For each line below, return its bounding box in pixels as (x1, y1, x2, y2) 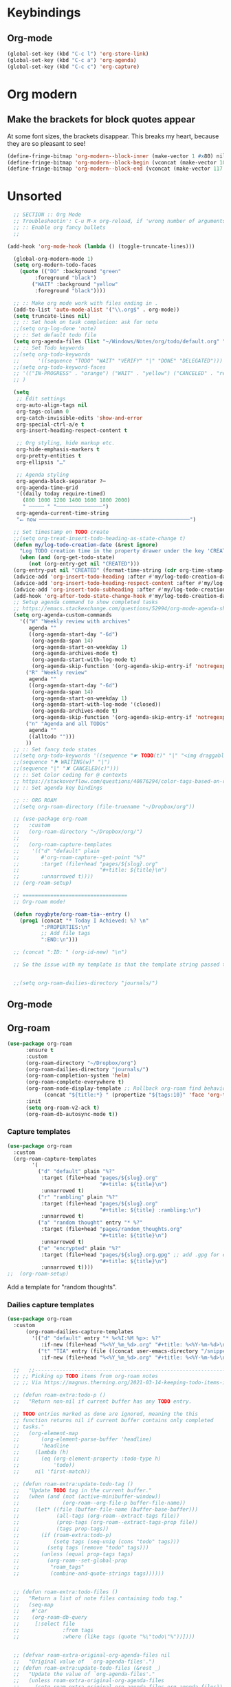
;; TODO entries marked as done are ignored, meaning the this (13, 1410, 198, 1417)
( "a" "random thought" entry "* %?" (37, 1219, 143, 1226)
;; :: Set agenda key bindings (13, 784, 103, 791)
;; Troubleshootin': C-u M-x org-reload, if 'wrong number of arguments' (13, 218, 229, 225)
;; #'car (13, 1608, 48, 1615)
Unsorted (7, 189, 63, 204)
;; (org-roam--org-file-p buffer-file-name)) (13, 1500, 186, 1507)
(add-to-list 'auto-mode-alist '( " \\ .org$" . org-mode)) (13, 306, 180, 313)
